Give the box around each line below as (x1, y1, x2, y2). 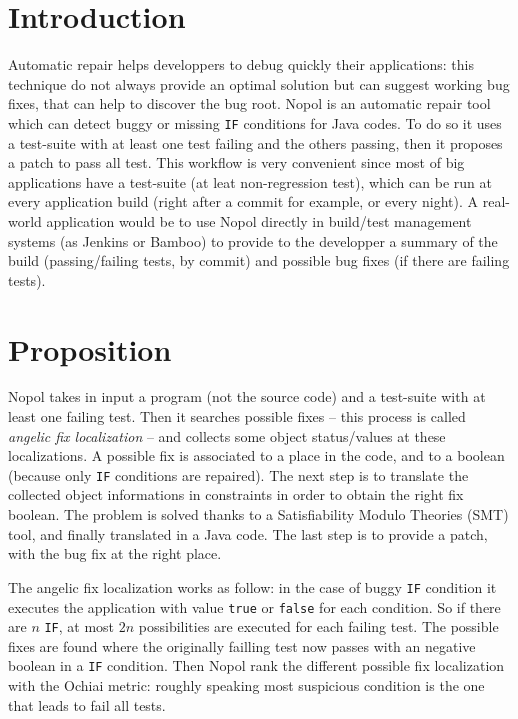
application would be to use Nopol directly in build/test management (46, 210, 472, 231)
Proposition (8, 328, 172, 369)
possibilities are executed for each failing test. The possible (138, 616, 499, 637)
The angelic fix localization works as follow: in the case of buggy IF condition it (8, 576, 497, 597)
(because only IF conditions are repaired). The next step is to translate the (8, 464, 469, 485)
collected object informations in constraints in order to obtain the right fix (8, 484, 464, 505)
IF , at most (44, 616, 115, 637)
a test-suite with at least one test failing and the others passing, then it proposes (8, 132, 503, 153)
